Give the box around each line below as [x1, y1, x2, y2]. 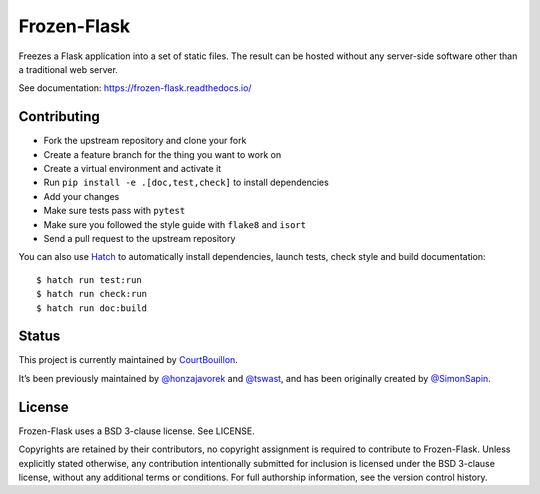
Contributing [18, 108, 100, 125]
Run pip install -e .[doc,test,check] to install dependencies [43, 176, 329, 189]
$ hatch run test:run [36, 274, 142, 285]
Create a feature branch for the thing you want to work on [43, 148, 282, 160]
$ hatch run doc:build [36, 302, 148, 314]
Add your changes [43, 190, 120, 202]
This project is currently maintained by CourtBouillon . [18, 354, 239, 366]
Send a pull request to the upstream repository [43, 232, 236, 244]
